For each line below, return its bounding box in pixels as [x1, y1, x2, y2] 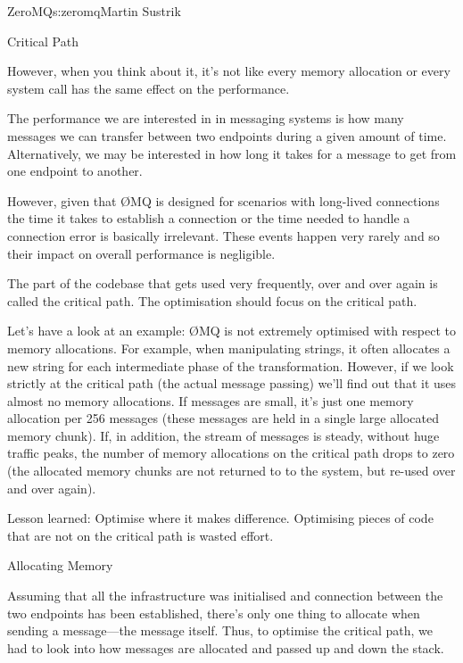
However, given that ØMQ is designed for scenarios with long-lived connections [7, 191, 440, 210]
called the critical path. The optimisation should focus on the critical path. [7, 291, 418, 310]
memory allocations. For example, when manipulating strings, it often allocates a [7, 338, 451, 357]
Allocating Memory [7, 556, 113, 575]
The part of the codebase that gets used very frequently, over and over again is [7, 274, 438, 293]
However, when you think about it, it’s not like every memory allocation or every [7, 62, 451, 80]
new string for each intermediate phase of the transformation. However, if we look [7, 356, 454, 375]
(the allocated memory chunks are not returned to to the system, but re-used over [7, 461, 456, 480]
